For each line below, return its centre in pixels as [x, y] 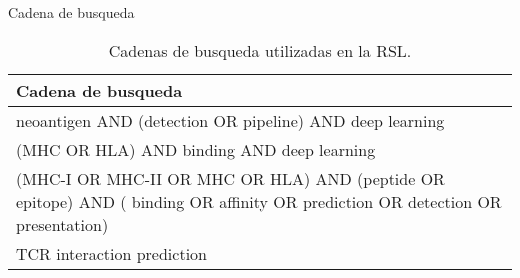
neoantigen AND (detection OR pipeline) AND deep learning [230, 120]
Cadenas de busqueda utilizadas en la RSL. [260, 50]
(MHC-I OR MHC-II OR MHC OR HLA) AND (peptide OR [230, 178]
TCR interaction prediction [111, 253]
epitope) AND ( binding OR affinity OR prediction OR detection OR [259, 201]
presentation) [62, 224]
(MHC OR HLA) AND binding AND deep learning [196, 149]
